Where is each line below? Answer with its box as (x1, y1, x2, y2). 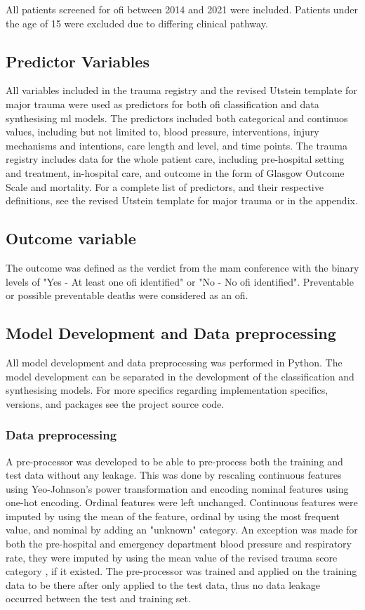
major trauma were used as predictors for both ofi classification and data (6, 96, 319, 111)
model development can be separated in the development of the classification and (6, 369, 354, 383)
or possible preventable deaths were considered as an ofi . (6, 288, 248, 303)
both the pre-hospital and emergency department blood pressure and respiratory (6, 536, 352, 551)
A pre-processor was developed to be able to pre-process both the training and (6, 453, 343, 468)
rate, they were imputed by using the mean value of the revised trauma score (6, 550, 338, 564)
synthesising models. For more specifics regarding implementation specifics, (6, 383, 328, 397)
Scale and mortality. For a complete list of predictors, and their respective (6, 179, 324, 194)
